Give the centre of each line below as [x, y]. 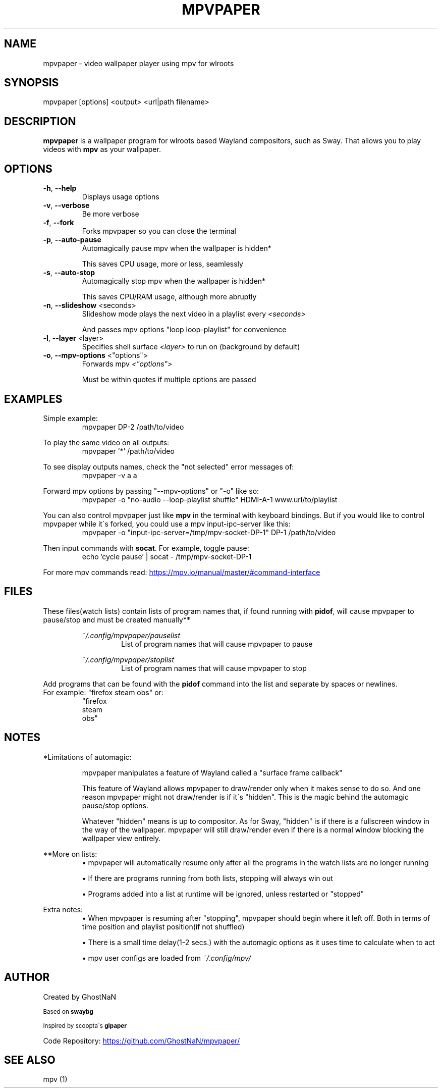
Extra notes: [63, 909]
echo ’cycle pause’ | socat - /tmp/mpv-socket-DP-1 [167, 556]
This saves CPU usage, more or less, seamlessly [162, 264]
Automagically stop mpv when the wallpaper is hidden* [174, 281]
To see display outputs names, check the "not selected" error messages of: [169, 466]
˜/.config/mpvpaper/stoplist [128, 659]
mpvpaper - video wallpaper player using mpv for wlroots [139, 63]
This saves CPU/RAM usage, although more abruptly [169, 297]
